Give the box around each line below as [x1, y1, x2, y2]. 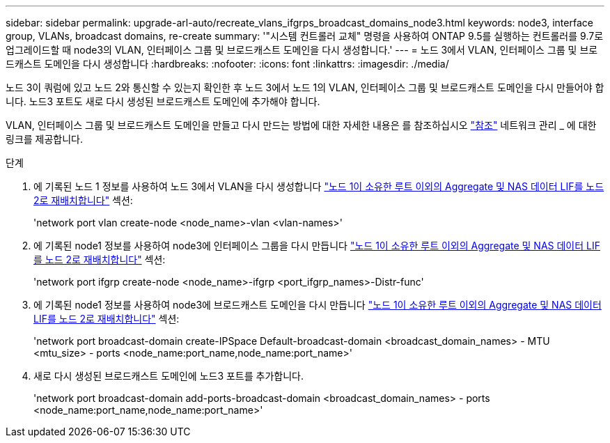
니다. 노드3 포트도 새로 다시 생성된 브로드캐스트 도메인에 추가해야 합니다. [6, 95, 320, 107]
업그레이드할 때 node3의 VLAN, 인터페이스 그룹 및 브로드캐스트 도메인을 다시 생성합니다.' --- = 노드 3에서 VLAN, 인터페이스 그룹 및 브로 [6, 44, 598, 56]
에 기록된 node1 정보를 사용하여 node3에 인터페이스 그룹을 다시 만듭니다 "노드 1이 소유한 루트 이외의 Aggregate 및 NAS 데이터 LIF [33, 240, 601, 251]
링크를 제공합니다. [6, 133, 84, 145]
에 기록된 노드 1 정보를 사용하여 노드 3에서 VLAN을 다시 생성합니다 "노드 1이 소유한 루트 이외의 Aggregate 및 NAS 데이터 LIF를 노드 [33, 180, 604, 192]
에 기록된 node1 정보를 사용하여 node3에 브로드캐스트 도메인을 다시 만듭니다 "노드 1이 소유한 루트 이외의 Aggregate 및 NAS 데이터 [33, 299, 602, 311]
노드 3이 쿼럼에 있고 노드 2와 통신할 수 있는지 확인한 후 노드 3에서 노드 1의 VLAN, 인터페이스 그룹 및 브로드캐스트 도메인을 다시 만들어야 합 [6, 81, 604, 93]
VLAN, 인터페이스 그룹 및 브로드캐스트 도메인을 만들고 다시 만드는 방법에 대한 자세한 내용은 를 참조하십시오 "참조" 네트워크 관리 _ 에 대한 [6, 119, 597, 131]
